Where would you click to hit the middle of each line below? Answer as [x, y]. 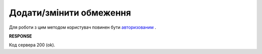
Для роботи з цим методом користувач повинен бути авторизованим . [82, 27]
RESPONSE [21, 36]
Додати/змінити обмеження [70, 13]
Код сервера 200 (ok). [32, 45]
